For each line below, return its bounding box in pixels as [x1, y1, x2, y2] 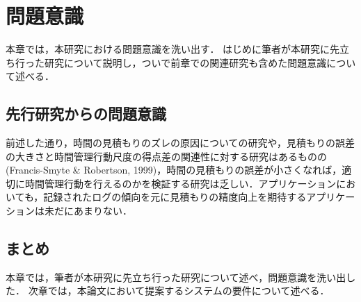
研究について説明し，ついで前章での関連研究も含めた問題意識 [44, 55, 327, 69]
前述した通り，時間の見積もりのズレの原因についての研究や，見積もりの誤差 [6, 135, 355, 150]
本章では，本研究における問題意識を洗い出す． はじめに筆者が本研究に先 [6, 42, 340, 56]
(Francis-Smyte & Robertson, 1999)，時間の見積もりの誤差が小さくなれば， [6, 162, 342, 177]
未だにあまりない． [44, 203, 132, 218]
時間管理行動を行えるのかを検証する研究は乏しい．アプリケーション [24, 176, 337, 190]
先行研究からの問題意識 [6, 103, 166, 124]
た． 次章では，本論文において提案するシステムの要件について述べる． [6, 283, 330, 298]
